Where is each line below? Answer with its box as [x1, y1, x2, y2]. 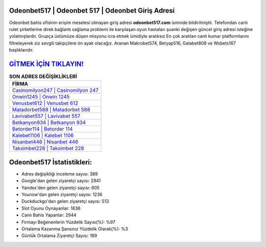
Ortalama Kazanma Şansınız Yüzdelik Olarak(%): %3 [21, 226, 128, 232]
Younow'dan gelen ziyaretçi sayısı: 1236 [21, 192, 103, 197]
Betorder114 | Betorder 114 [12, 126, 73, 133]
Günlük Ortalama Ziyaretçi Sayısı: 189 [21, 233, 97, 239]
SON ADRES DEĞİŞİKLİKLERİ [9, 73, 77, 80]
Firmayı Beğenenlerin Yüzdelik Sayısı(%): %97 [21, 219, 116, 225]
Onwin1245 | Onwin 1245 [12, 93, 70, 100]
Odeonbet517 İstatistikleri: [9, 158, 92, 166]
